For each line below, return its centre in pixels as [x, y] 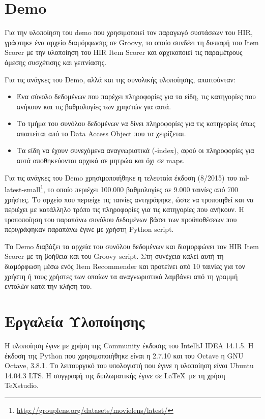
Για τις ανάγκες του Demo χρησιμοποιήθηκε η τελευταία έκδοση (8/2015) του [121, 177]
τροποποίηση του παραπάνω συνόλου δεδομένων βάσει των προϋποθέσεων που [121, 219]
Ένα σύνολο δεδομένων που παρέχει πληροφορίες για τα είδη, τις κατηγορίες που [136, 96]
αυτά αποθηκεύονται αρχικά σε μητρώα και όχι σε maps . [100, 160]
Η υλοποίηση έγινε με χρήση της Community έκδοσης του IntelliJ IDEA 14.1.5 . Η [129, 345]
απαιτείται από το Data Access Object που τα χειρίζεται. [101, 133]
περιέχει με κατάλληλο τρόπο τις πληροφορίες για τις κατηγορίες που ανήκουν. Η [124, 209]
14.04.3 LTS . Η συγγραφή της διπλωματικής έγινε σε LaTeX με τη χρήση [115, 375]
